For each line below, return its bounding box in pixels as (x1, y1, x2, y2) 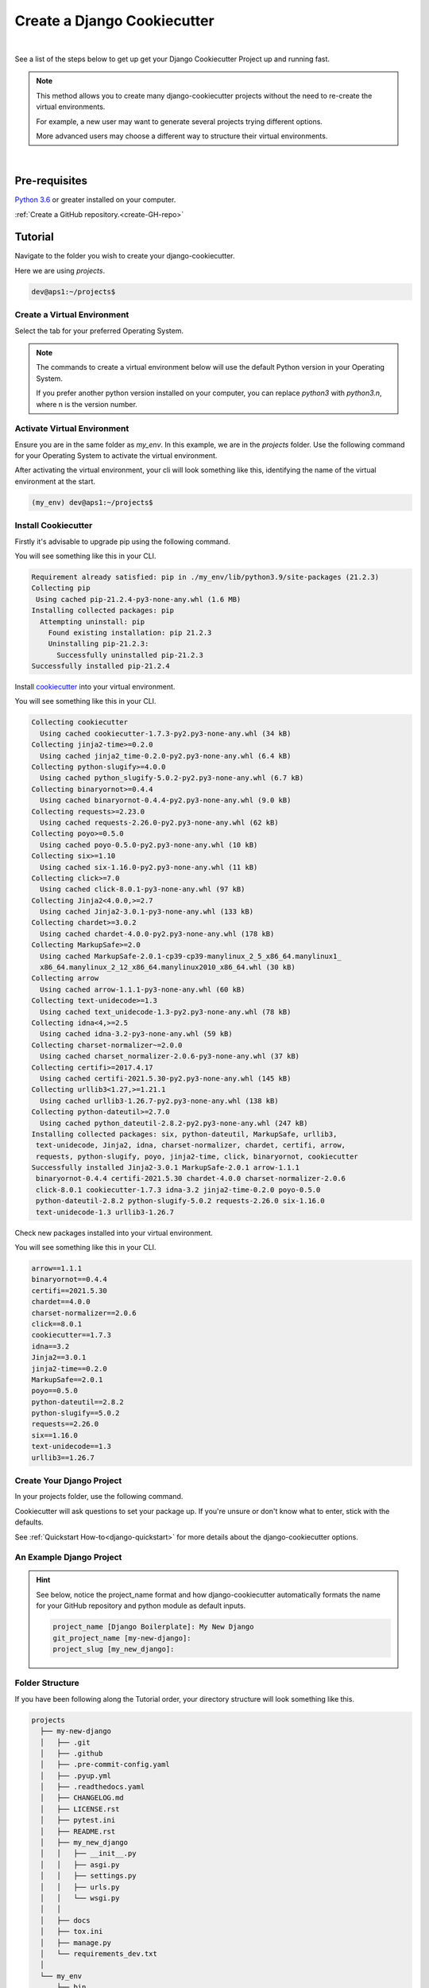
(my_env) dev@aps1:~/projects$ (31, 498, 154, 507)
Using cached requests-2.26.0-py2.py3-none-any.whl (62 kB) (40, 817, 279, 827)
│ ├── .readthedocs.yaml (40, 1782, 145, 1792)
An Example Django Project (14, 1551, 122, 1563)
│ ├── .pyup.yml (40, 1771, 111, 1780)
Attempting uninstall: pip (40, 617, 145, 626)
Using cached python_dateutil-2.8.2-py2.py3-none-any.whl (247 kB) (40, 1118, 308, 1128)
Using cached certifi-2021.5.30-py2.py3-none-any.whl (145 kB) (40, 1074, 292, 1083)
